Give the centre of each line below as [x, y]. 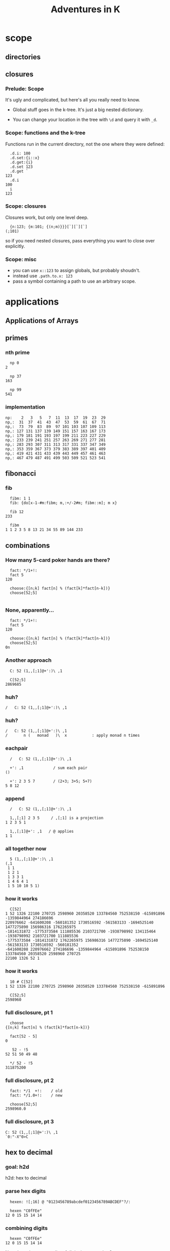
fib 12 [17, 512]
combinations [27, 545]
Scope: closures [26, 206]
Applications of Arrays [42, 321]
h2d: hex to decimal [26, 1178]
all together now [26, 848]
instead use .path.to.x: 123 [42, 276]
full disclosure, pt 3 [30, 1122]
